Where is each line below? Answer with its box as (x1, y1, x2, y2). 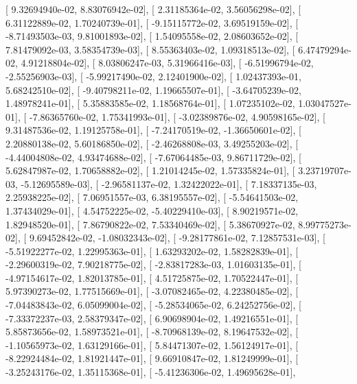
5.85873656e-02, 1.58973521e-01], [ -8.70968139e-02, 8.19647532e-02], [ (5, 324, 299, 339)
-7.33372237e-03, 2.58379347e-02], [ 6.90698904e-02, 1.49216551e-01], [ (5, 311, 299, 325)
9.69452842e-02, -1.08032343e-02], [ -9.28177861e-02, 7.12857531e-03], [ (29, 230, 325, 245)
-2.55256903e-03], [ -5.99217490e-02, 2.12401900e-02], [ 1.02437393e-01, (5, 69, 301, 83)
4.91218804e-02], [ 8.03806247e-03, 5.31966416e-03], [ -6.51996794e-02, (21, 56, 314, 70)
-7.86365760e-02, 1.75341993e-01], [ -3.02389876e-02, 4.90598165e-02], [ (29, 109, 325, 123)
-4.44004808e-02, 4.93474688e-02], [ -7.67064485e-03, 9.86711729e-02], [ (5, 149, 301, 164)
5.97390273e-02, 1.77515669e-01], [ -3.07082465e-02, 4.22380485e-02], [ (5, 284, 299, 298)
